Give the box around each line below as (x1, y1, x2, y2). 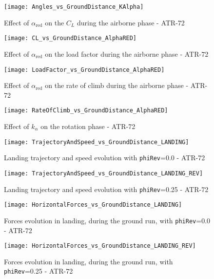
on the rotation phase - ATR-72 (40, 121, 136, 131)
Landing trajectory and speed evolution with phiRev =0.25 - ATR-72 (4, 184, 209, 194)
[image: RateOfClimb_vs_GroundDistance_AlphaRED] (4, 107, 168, 114)
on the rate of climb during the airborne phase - (45, 80, 189, 90)
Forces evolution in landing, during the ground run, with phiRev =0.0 (4, 215, 211, 225)
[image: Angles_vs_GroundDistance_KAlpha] (4, 3, 144, 10)
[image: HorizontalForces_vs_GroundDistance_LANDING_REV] (4, 242, 196, 250)
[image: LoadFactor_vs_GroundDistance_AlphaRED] (4, 66, 165, 73)
